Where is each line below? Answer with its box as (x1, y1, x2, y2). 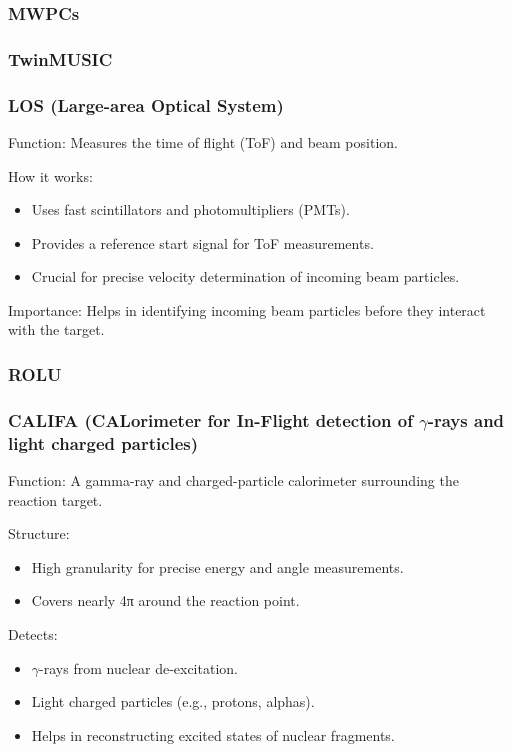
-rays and (427, 407, 505, 432)
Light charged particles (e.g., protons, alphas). (31, 691, 315, 712)
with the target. (8, 319, 105, 340)
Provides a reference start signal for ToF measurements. (31, 232, 374, 253)
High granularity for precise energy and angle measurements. (31, 556, 404, 577)
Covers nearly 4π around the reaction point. (31, 590, 300, 611)
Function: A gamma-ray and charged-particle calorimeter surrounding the (8, 470, 459, 491)
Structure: (8, 523, 70, 544)
